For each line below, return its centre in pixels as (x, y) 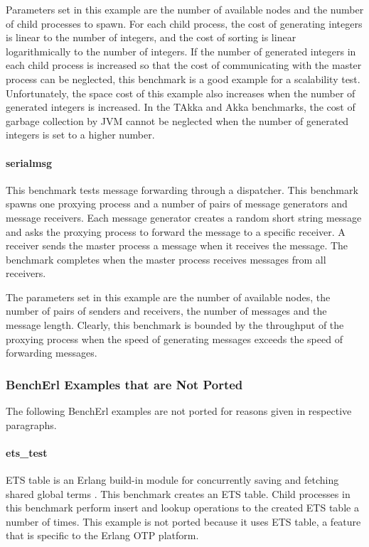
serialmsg (29, 162)
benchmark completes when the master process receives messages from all (166, 259)
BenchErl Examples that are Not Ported (124, 384)
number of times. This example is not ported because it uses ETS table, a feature (183, 521)
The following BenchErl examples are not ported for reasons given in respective (179, 411)
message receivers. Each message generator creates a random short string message (184, 217)
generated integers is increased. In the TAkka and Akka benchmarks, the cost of (181, 107)
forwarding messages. (52, 353)
